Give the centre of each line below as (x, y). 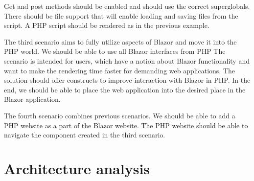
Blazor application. (32, 99)
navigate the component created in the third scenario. (85, 135)
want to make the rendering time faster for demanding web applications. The (120, 70)
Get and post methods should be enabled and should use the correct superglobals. (127, 6)
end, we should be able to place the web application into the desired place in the (125, 89)
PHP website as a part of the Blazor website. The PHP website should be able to (126, 125)
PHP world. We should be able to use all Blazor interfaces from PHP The (115, 51)
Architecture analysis (77, 168)
